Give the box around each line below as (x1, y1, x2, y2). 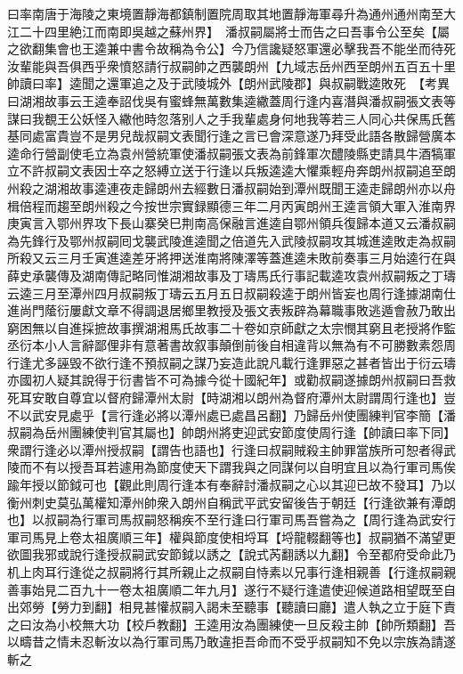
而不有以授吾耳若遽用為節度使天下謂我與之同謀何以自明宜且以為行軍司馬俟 (19, 458, 456, 476)
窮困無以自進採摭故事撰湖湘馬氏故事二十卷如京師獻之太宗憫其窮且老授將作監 (7, 318, 456, 337)
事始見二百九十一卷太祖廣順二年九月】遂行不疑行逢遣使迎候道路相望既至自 (19, 580, 456, 598)
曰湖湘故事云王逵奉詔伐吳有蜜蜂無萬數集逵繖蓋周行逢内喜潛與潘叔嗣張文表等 (7, 91, 456, 110)
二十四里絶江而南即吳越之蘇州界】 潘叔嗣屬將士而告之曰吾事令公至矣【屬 (19, 21, 450, 40)
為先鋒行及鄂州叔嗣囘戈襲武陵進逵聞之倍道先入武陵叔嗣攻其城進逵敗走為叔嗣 (7, 231, 456, 249)
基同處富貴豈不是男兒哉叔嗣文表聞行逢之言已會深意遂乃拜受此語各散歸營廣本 (7, 126, 456, 145)
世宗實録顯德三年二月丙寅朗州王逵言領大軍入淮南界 (156, 196, 456, 215)
